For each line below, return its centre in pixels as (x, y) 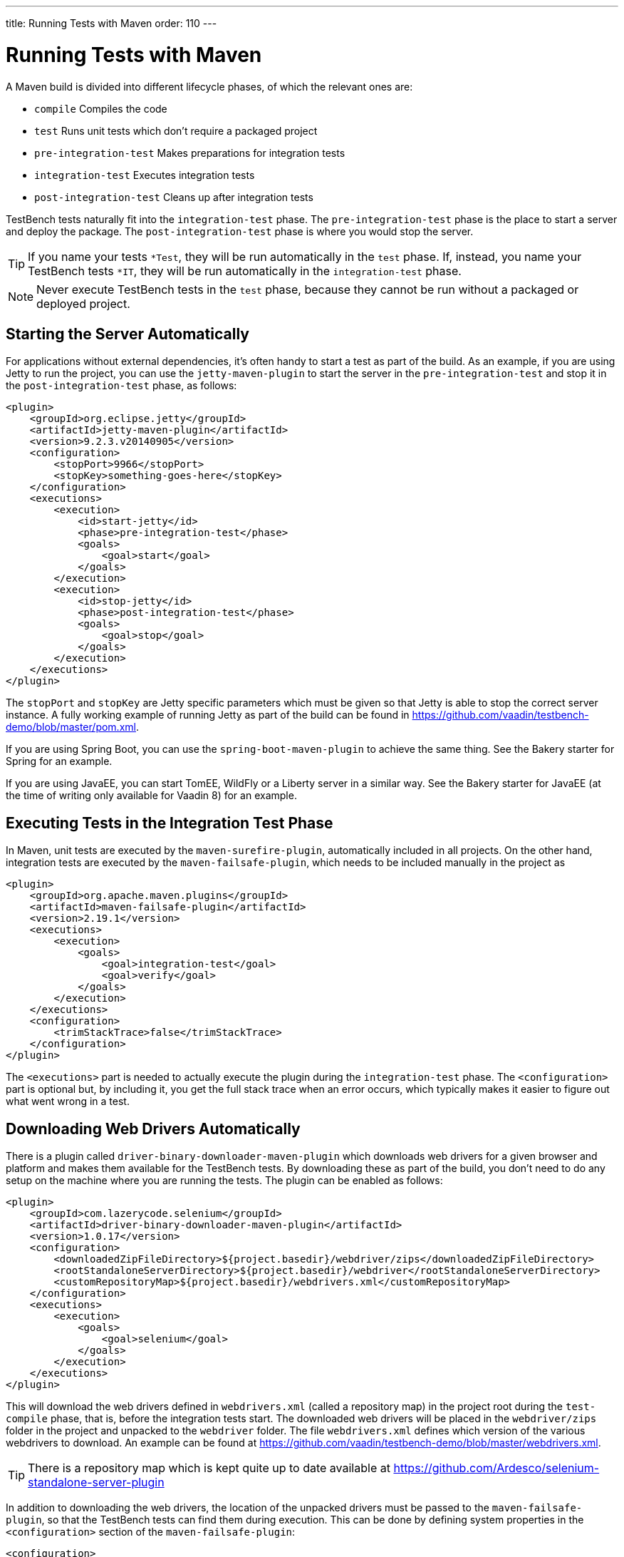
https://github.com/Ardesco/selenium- (496, 1468)
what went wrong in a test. (68, 1101)
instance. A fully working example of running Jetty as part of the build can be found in (208, 715)
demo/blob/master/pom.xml (71, 727)
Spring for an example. (59, 761)
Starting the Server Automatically (128, 334)
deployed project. (83, 303)
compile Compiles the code (101, 108)
